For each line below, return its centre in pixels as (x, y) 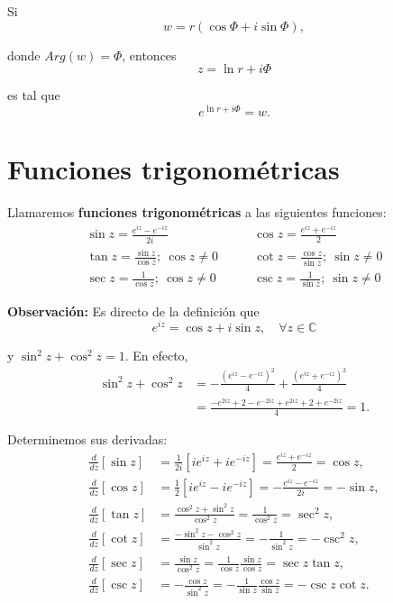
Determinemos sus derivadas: (87, 439)
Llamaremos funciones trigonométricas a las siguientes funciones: (197, 211)
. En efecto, (156, 356)
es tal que (34, 95)
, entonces (149, 55)
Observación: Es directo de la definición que (133, 311)
